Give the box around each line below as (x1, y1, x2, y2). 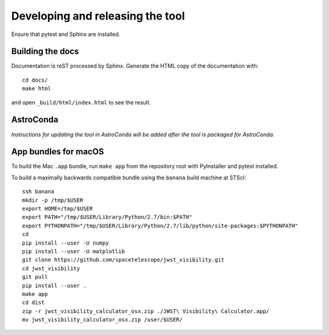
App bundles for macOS (11, 146, 104, 157)
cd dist (22, 299, 45, 306)
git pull (22, 273, 48, 281)
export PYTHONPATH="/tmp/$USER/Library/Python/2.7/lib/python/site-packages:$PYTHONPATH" (22, 222, 299, 229)
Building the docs (11, 46, 79, 57)
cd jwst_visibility (22, 265, 80, 272)
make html (22, 85, 51, 92)
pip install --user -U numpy (22, 239, 109, 247)
